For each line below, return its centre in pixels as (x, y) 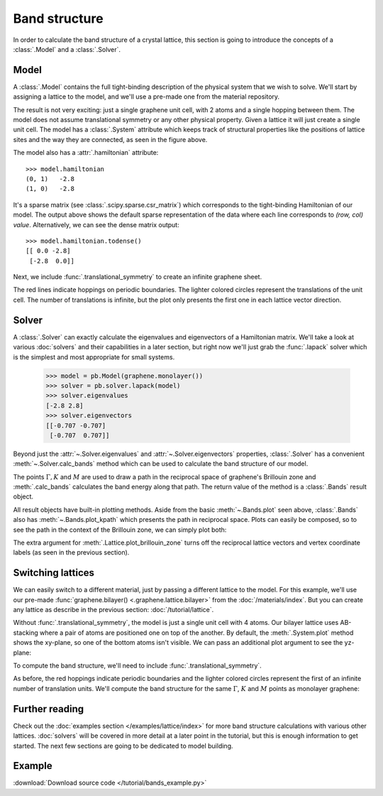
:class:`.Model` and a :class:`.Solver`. (67, 49)
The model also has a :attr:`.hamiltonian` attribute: (86, 153)
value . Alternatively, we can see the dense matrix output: (96, 224)
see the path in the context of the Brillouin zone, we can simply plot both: (120, 530)
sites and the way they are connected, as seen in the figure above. (110, 139)
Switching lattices (54, 573)
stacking (26, 633)
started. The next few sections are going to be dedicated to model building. (123, 746)
